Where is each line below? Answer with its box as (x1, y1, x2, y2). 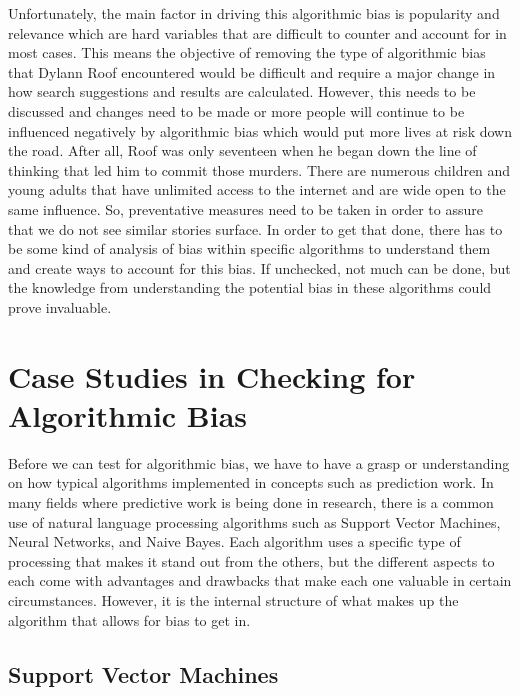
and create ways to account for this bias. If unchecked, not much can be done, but (8, 257, 511, 278)
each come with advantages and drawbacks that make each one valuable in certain (8, 570, 512, 591)
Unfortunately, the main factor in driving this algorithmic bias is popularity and (8, 3, 500, 23)
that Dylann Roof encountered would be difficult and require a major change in (8, 61, 496, 82)
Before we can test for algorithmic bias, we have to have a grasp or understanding (8, 452, 510, 473)
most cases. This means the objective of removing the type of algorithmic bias (8, 42, 486, 63)
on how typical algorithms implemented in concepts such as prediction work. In (8, 472, 494, 493)
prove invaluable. (8, 296, 112, 317)
